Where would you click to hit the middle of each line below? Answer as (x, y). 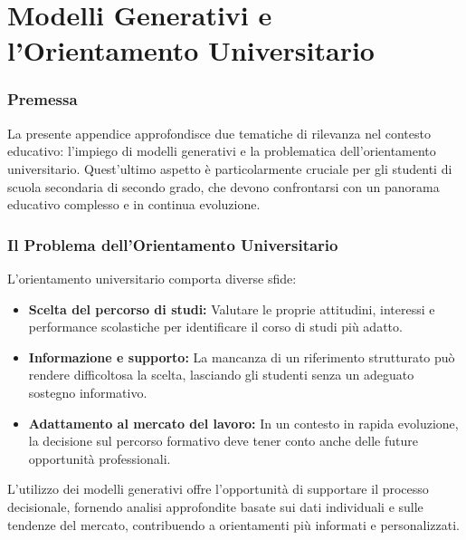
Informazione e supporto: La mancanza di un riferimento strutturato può (242, 357)
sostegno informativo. (88, 392)
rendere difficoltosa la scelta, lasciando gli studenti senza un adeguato (221, 375)
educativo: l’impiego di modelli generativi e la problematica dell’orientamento (222, 151)
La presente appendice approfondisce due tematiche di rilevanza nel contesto (219, 133)
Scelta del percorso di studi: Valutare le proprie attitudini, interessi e (232, 309)
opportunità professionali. (100, 458)
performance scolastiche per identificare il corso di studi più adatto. (215, 327)
